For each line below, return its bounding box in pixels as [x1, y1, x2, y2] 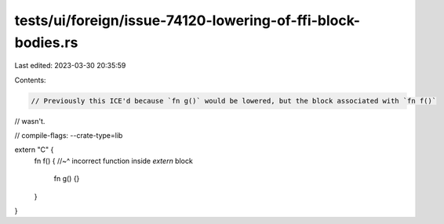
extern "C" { [14, 145, 54, 154]
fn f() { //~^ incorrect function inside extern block [34, 156, 194, 165]
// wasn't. [14, 116, 45, 125]
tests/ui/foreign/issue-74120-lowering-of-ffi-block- [14, 12, 361, 29]
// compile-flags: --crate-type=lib [14, 131, 123, 140]
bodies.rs [14, 34, 78, 51]
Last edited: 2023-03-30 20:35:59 [14, 61, 126, 70]
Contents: [14, 75, 46, 85]
